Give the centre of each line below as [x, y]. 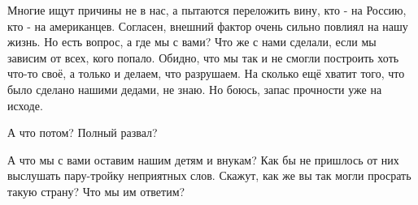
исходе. [25, 105]
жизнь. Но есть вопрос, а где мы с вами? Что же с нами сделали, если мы [192, 42]
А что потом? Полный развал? [83, 132]
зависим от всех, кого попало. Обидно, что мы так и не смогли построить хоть [203, 57]
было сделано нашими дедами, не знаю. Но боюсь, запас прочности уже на [195, 89]
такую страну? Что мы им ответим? [96, 191]
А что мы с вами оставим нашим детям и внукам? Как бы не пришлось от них [203, 159]
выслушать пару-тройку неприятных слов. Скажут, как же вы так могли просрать [209, 175]
